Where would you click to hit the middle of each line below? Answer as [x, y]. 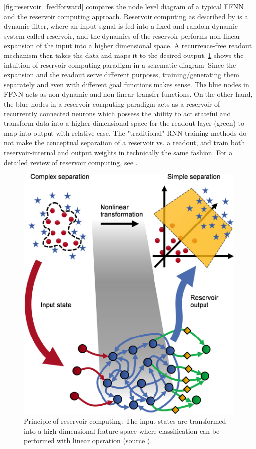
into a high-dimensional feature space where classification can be [122, 430]
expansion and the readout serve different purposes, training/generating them [122, 75]
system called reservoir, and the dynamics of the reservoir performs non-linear [122, 35]
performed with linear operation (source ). [88, 440]
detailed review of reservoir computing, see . [71, 162]
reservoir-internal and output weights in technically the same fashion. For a [118, 152]
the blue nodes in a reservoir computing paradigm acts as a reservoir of [112, 103]
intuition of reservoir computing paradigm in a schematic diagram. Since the [120, 65]
